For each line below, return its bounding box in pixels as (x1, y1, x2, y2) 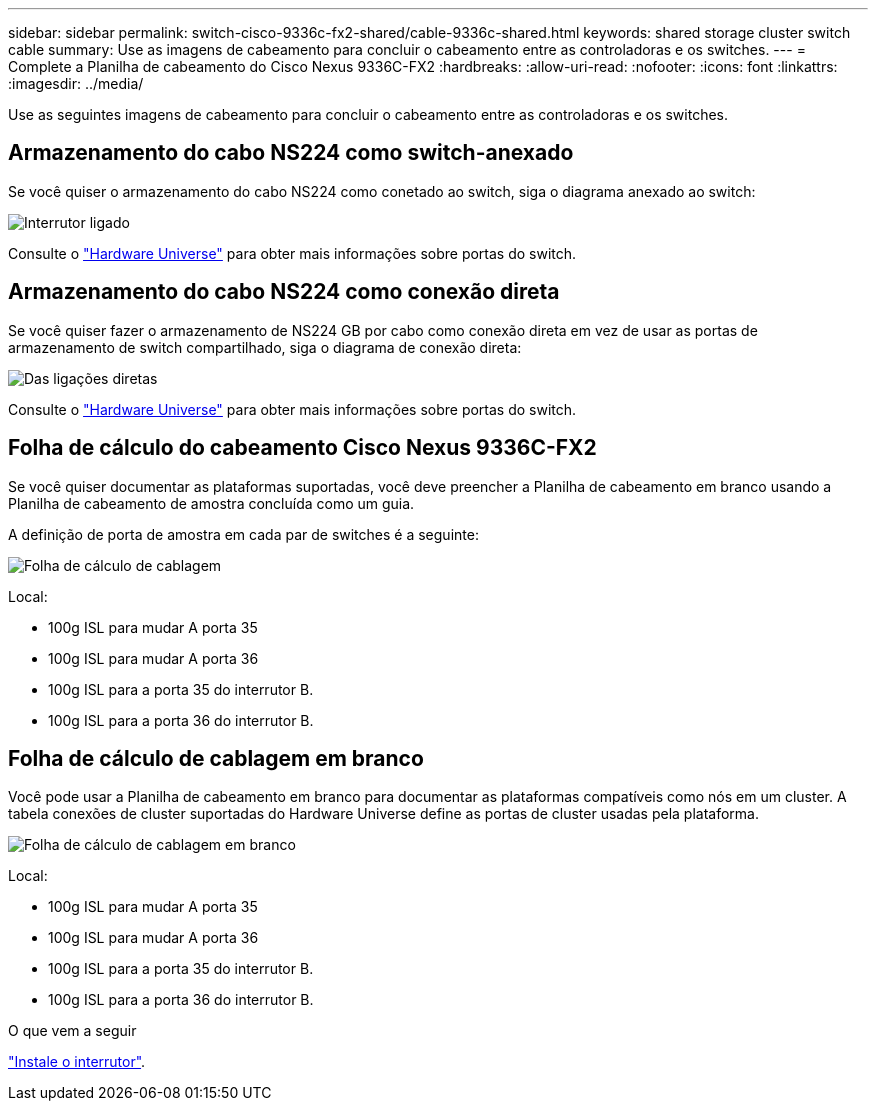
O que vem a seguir (8, 1022, 137, 1040)
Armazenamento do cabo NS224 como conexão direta (8, 279, 560, 305)
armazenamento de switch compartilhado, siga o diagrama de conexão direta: (8, 338, 522, 356)
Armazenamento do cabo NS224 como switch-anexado (8, 140, 574, 166)
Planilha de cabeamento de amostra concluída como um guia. (8, 494, 415, 512)
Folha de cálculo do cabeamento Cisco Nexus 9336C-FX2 (8, 435, 597, 461)
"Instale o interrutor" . (8, 1053, 146, 1071)
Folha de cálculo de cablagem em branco (8, 745, 424, 771)
